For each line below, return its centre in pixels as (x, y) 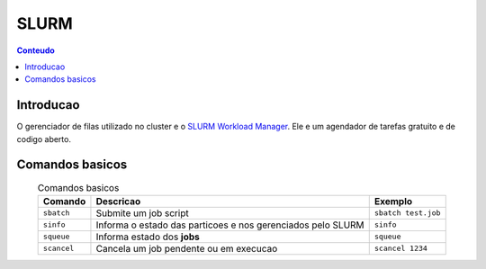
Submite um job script (142, 213)
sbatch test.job (407, 213)
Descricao (118, 201)
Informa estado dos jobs (148, 237)
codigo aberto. (44, 139)
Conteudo (36, 50)
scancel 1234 (400, 249)
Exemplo (393, 201)
